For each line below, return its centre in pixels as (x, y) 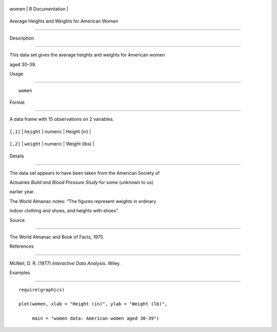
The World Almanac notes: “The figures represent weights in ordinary (83, 201)
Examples (20, 273)
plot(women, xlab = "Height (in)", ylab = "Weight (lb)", (93, 304)
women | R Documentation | (39, 9)
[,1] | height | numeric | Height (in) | (50, 132)
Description (22, 38)
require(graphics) (42, 290)
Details (17, 156)
